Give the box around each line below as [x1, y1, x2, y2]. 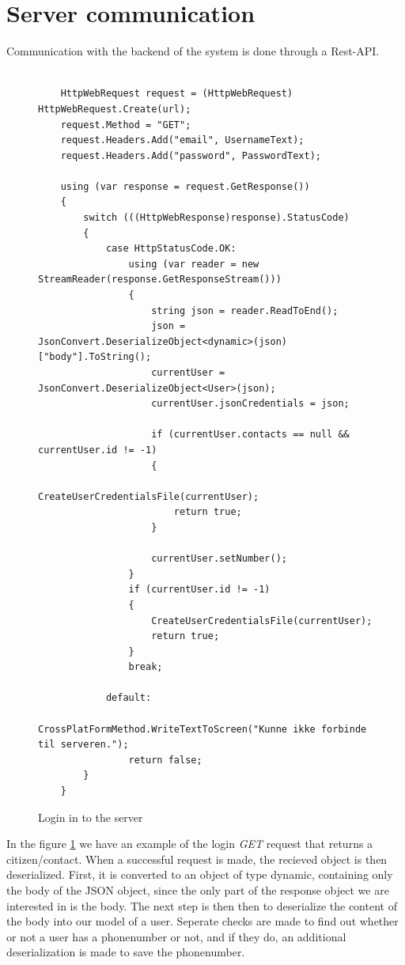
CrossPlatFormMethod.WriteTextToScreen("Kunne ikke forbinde [38, 723, 367, 735]
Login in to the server [38, 808, 143, 825]
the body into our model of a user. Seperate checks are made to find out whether [6, 913, 399, 929]
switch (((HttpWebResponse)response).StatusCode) [83, 212, 350, 224]
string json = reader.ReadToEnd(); [151, 305, 339, 316]
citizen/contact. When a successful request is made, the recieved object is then [6, 850, 388, 867]
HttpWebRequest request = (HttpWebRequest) [60, 88, 293, 100]
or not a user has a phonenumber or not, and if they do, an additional [6, 928, 346, 944]
